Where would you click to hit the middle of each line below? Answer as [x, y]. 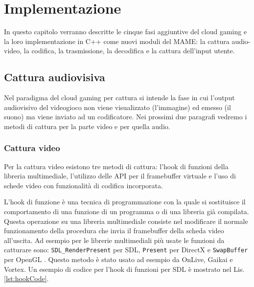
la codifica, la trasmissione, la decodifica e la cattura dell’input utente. [129, 51]
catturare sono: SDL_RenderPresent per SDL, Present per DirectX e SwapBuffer [126, 250]
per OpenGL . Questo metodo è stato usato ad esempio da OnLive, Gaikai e [118, 259]
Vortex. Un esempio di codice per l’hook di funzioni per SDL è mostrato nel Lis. [124, 269]
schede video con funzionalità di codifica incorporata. [83, 185]
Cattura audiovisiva [55, 77]
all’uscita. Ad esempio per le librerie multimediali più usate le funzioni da [114, 240]
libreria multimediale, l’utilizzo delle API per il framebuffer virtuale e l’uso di [120, 176]
